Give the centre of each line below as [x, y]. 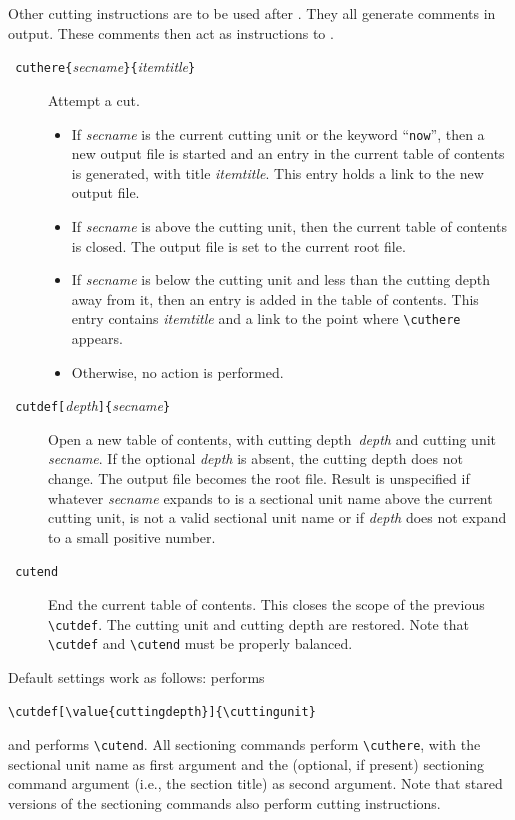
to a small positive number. [132, 536]
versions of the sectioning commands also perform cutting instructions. [224, 803]
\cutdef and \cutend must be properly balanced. [200, 643]
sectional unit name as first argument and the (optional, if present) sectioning [246, 763]
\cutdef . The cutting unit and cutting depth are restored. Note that [258, 623]
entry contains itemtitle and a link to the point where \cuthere [266, 318]
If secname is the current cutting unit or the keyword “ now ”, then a [278, 133]
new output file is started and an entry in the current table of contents [288, 153]
